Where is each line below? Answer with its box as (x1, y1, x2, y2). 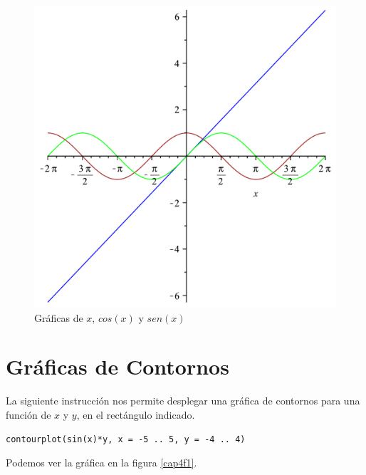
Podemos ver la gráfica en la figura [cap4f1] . (6, 455, 197, 470)
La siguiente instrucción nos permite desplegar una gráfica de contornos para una (6, 393, 360, 408)
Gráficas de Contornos (6, 352, 229, 381)
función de (6, 407, 51, 422)
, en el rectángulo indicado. (76, 407, 195, 422)
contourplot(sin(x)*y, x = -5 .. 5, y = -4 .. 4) (6, 434, 246, 444)
